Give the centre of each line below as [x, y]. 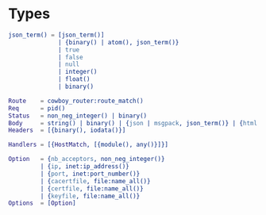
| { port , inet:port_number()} [90, 174]
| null [69, 64]
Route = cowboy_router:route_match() [76, 101]
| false [71, 57]
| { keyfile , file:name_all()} [90, 196]
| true [69, 50]
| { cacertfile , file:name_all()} [95, 181]
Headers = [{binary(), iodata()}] [67, 131]
